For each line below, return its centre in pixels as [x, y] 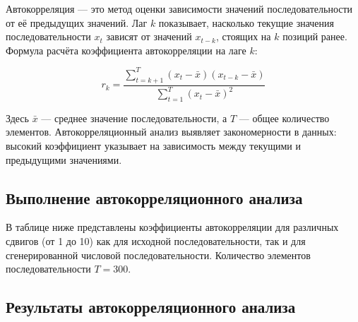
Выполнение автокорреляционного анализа [154, 197]
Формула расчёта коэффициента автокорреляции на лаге [126, 50]
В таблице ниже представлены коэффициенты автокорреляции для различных [172, 227]
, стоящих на [243, 36]
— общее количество [284, 118]
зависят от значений [149, 36]
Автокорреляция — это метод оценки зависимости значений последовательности [179, 8]
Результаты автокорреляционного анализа [151, 307]
